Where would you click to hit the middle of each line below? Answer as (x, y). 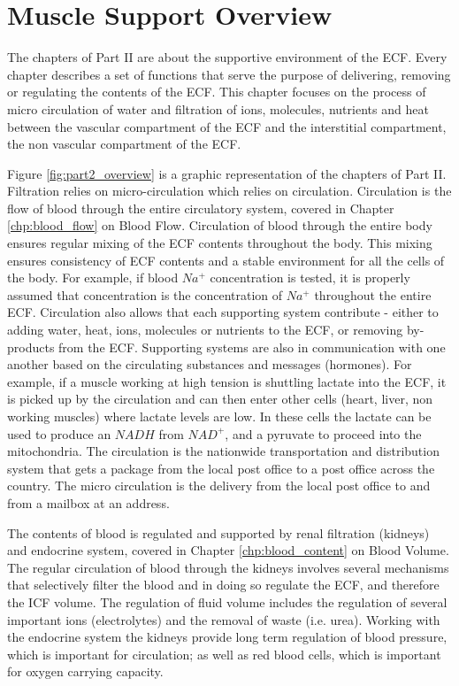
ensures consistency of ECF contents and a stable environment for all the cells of (226, 260)
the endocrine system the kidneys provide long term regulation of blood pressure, (227, 637)
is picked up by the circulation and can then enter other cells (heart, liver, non (220, 399)
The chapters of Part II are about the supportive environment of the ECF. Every (227, 57)
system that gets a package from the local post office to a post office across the (221, 468)
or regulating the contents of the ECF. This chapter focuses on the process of (217, 92)
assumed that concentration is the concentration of (145, 294)
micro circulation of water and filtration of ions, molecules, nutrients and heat (218, 108)
